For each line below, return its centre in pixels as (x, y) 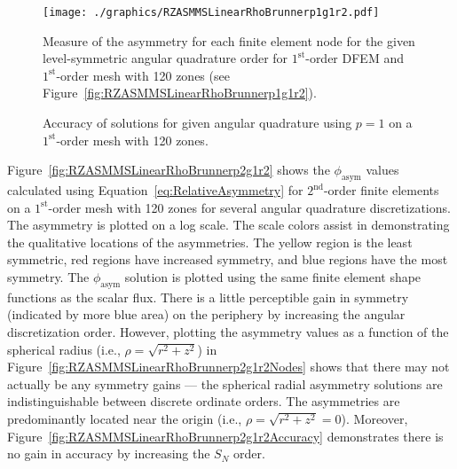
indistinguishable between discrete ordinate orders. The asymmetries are (204, 401)
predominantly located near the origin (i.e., (125, 418)
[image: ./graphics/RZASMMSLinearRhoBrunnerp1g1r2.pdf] (211, 12)
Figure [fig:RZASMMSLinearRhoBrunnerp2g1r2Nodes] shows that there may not (228, 367)
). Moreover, (374, 418)
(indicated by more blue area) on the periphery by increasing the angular (206, 314)
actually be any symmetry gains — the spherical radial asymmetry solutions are (225, 383)
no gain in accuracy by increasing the (109, 453)
